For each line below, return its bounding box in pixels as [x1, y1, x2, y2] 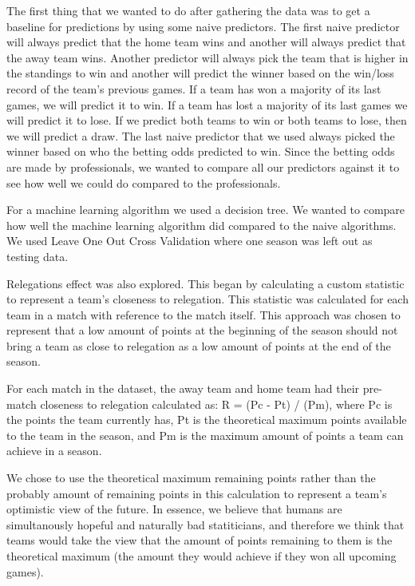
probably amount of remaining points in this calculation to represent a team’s [6, 485, 387, 501]
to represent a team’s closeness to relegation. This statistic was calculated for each [6, 291, 409, 307]
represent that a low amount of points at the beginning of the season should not [6, 322, 398, 339]
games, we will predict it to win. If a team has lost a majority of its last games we [6, 96, 408, 113]
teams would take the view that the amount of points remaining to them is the [6, 532, 393, 548]
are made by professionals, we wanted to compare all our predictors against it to [6, 158, 400, 175]
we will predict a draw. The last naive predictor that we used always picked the [6, 127, 395, 144]
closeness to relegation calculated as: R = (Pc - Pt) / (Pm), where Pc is [40, 395, 393, 412]
